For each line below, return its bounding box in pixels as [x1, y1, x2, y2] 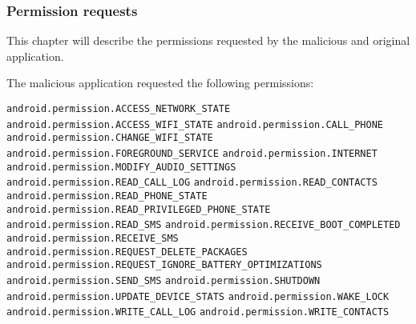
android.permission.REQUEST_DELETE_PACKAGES [6, 246, 248, 258]
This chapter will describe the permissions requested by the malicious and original [6, 32, 410, 49]
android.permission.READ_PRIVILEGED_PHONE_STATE [6, 203, 271, 215]
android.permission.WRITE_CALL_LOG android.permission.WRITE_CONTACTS [6, 306, 390, 318]
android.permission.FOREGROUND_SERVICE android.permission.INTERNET [6, 147, 378, 159]
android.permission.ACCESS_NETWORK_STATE [6, 103, 231, 114]
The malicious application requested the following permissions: [6, 74, 314, 91]
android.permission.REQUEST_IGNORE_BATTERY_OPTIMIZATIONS [6, 259, 322, 271]
